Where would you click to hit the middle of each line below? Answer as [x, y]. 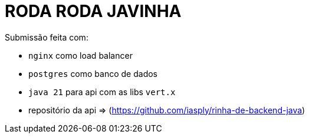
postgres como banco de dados [93, 73]
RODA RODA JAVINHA [93, 11]
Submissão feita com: [47, 37]
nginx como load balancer [80, 55]
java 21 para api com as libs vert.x [102, 92]
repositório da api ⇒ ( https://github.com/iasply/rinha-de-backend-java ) [167, 110]
